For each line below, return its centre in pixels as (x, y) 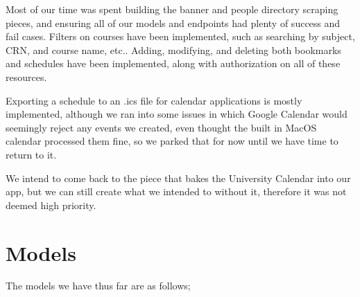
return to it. (31, 154)
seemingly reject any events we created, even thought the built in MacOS (161, 127)
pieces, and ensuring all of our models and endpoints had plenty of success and (173, 22)
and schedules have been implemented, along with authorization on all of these (173, 63)
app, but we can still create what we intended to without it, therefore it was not (176, 191)
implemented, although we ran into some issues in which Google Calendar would (177, 114)
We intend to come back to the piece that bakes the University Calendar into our (178, 178)
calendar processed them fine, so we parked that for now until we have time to (172, 141)
